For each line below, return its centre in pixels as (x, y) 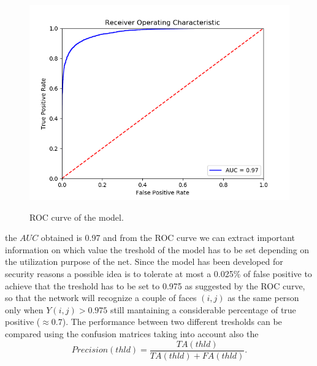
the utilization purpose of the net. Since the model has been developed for (144, 261)
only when (24, 309)
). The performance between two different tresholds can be (172, 322)
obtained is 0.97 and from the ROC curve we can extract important (168, 238)
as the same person (263, 298)
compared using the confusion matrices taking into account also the (132, 333)
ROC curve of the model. (77, 217)
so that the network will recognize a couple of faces (101, 298)
